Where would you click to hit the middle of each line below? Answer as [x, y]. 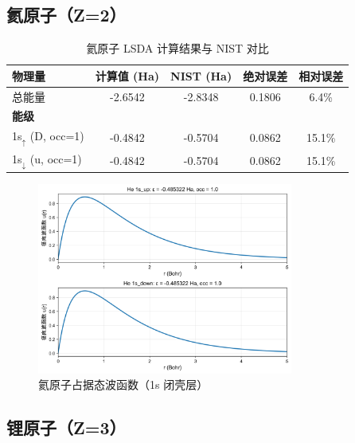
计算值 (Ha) [127, 75]
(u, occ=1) [56, 159]
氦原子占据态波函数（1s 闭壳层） [123, 384]
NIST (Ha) [201, 75]
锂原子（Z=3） [66, 427]
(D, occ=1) [57, 136]
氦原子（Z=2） [66, 15]
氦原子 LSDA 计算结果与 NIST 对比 [177, 48]
